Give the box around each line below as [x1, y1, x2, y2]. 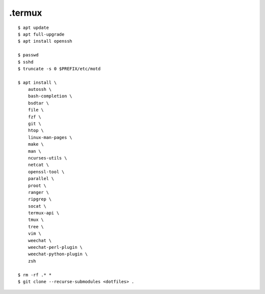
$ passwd [18, 52, 39, 58]
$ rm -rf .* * [18, 272, 52, 277]
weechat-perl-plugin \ [27, 244, 83, 250]
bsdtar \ [27, 100, 49, 106]
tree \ [27, 224, 44, 229]
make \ [27, 141, 44, 147]
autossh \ [27, 86, 52, 92]
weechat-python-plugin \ [27, 251, 88, 257]
